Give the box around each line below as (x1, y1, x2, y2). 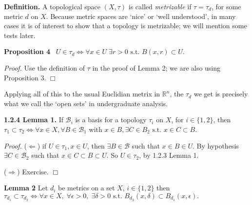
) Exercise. (17, 166, 49, 176)
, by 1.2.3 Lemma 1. (139, 150, 199, 160)
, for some (211, 1, 241, 11)
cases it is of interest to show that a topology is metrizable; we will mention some (4, 20, 247, 31)
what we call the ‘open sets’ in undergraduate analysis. (4, 98, 168, 108)
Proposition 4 (4, 46, 51, 56)
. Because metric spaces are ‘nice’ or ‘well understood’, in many (46, 11, 236, 21)
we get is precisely (194, 89, 248, 99)
